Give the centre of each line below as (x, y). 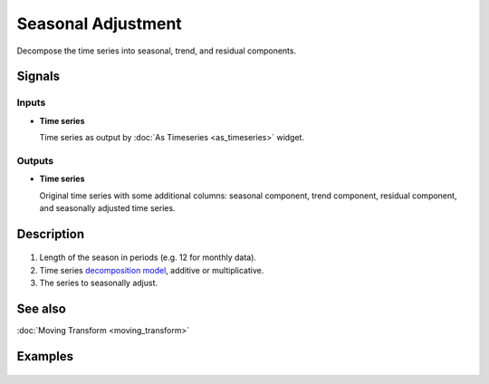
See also (42, 309)
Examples (45, 356)
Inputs (31, 102)
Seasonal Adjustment (100, 24)
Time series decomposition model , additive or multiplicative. (152, 270)
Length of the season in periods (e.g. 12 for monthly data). (148, 257)
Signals (38, 77)
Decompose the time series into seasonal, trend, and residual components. (157, 51)
